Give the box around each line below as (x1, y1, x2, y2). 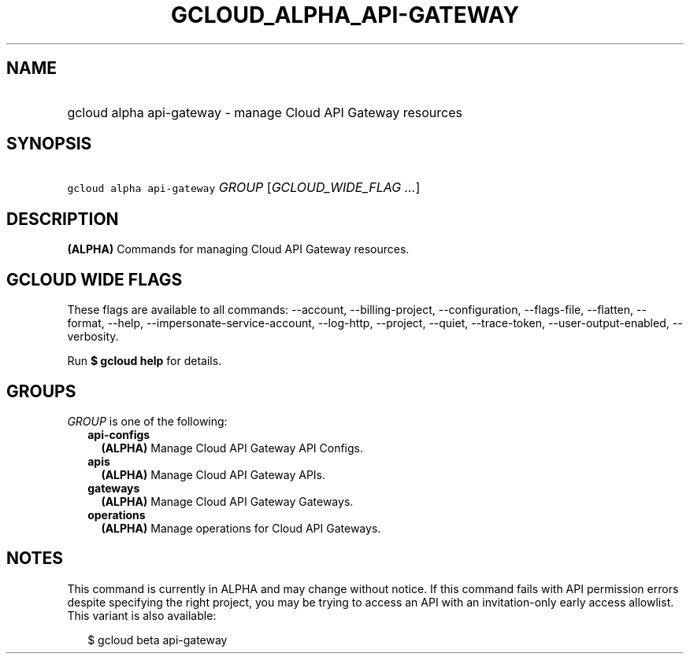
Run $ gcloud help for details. (67, 354, 222, 368)
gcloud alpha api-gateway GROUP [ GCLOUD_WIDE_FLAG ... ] (67, 179, 421, 196)
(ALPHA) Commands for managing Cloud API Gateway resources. (67, 242, 410, 256)
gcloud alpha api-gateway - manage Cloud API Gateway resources (67, 104, 462, 120)
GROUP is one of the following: (67, 414, 228, 428)
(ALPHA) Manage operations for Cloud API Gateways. (101, 521, 381, 535)
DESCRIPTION (6, 208, 119, 229)
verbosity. (67, 330, 119, 344)
